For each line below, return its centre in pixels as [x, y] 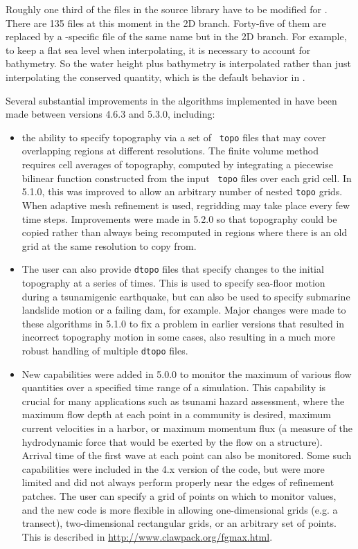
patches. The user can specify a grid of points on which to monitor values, [179, 495]
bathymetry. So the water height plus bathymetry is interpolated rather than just [179, 63]
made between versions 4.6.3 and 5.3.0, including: [110, 114]
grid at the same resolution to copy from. [109, 245]
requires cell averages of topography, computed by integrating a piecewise [177, 164]
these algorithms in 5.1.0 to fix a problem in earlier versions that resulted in [183, 323]
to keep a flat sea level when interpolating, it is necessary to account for [158, 49]
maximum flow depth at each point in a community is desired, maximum [177, 414]
